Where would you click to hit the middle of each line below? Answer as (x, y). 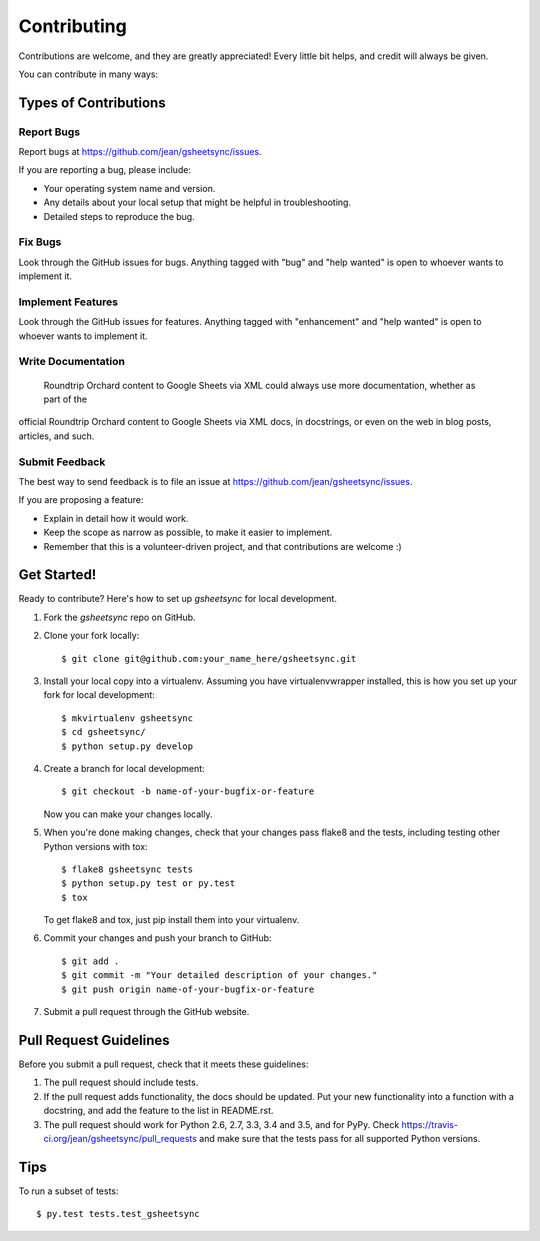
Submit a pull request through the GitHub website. (146, 1012)
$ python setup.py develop (127, 746)
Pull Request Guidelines (94, 1040)
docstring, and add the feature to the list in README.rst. (158, 1111)
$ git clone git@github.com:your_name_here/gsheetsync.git (209, 658)
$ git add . (90, 961)
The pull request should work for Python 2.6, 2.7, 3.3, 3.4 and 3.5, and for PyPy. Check (221, 1124)
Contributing (72, 26)
